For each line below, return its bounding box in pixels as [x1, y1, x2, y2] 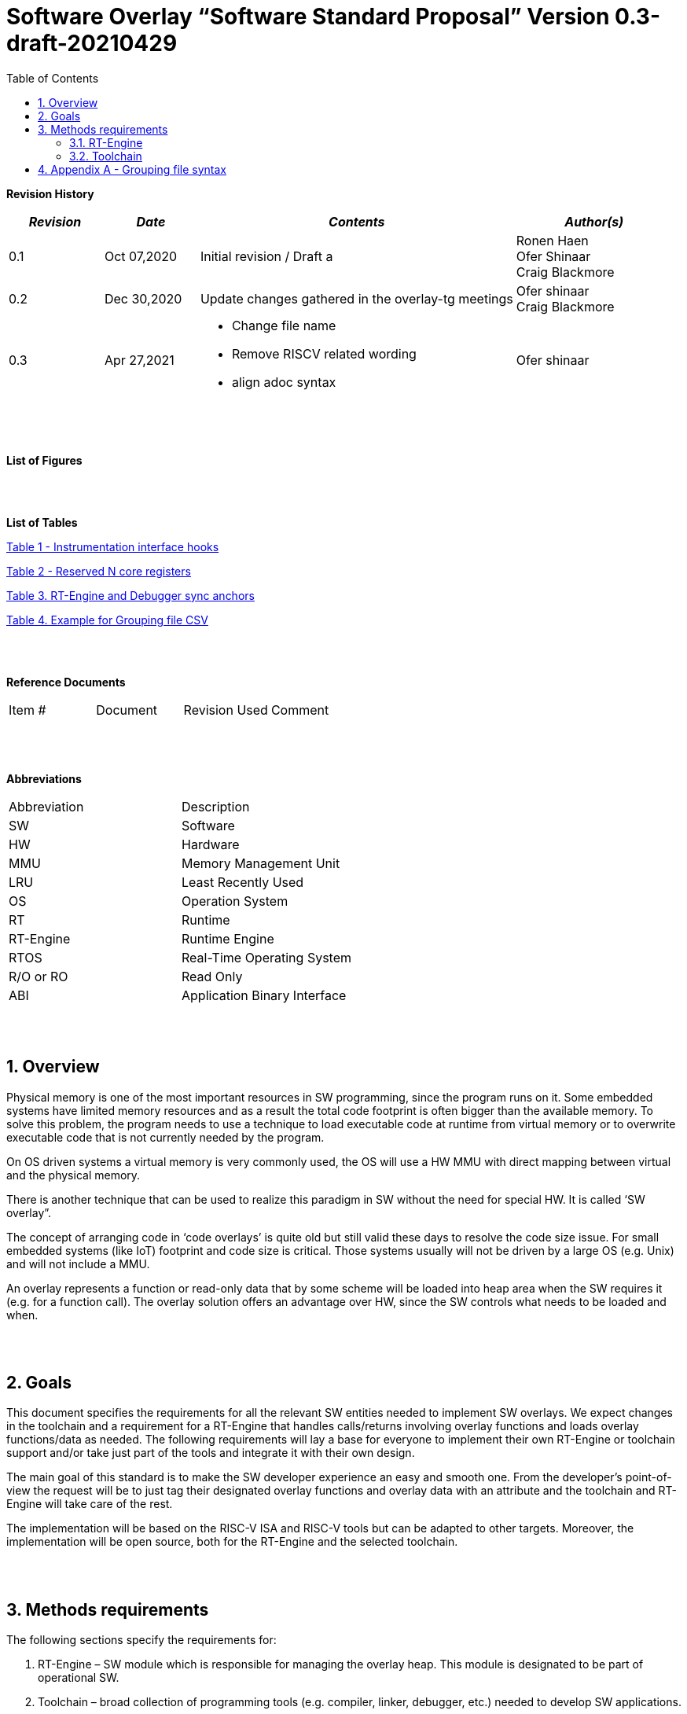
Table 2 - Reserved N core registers [6, 564, 191, 578]
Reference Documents [6, 675, 126, 689]
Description [182, 798, 250, 815]
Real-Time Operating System [182, 949, 351, 966]
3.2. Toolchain [69, 149, 142, 163]
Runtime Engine [182, 930, 274, 947]
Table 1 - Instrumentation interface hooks [6, 539, 219, 554]
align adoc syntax [231, 373, 336, 390]
